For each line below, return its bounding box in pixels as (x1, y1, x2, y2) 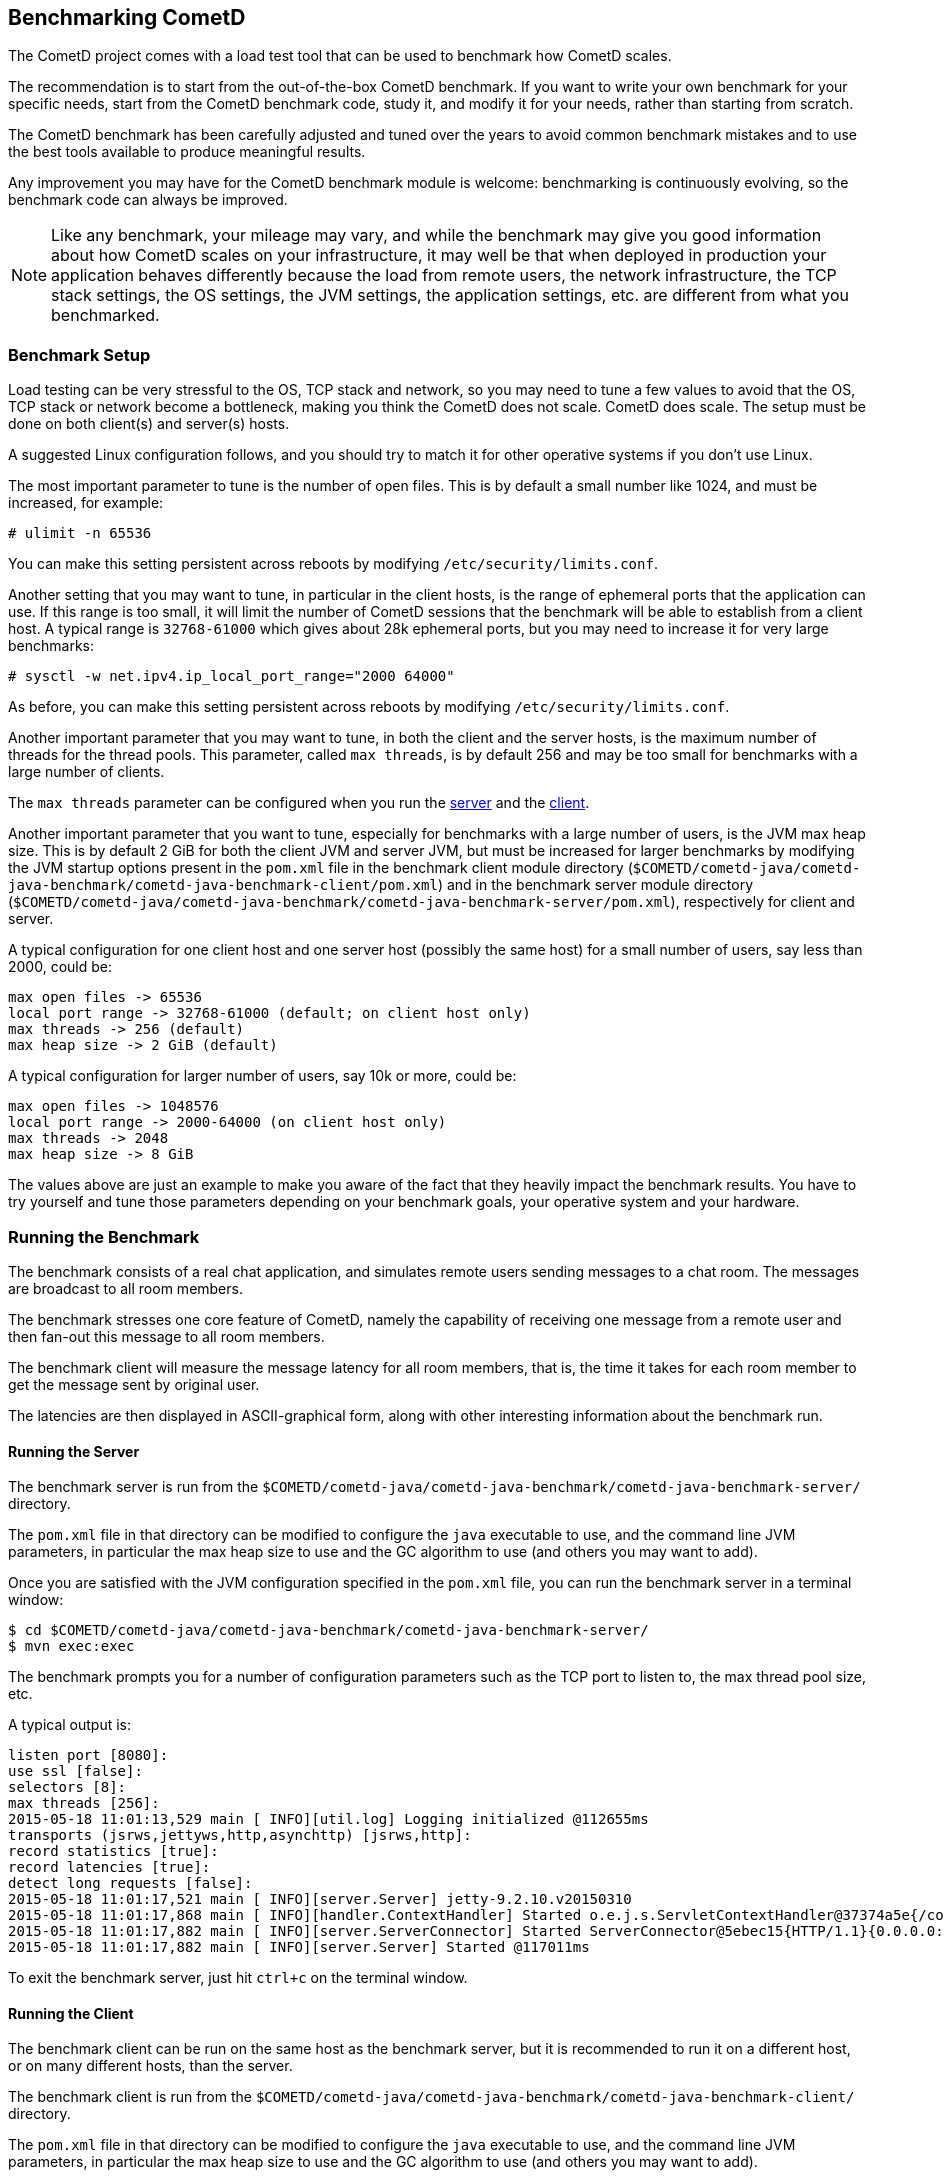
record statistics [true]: (8, 1843, 219, 1860)
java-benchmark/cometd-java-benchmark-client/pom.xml (8, 877, 438, 894)
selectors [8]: (8, 1779, 127, 1796)
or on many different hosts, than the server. (8, 2057, 293, 2075)
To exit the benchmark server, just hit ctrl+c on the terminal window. (8, 1969, 468, 1987)
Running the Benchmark (8, 1226, 200, 1247)
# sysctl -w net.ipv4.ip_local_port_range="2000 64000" (8, 668, 455, 685)
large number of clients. (8, 763, 165, 781)
